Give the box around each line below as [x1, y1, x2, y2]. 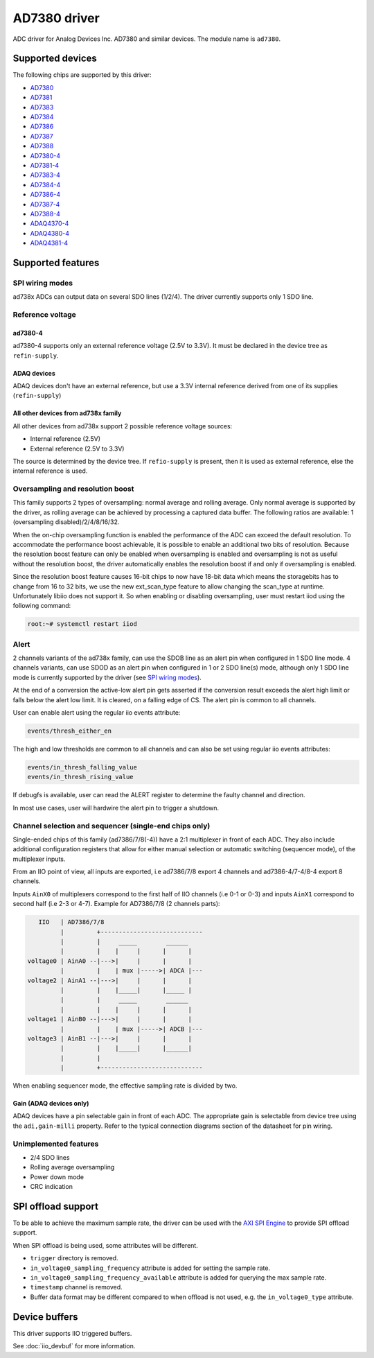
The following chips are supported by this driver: [12, 71, 152, 79]
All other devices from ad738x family [12, 409, 122, 417]
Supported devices [12, 53, 97, 64]
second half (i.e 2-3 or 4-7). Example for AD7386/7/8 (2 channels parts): [12, 900, 221, 908]
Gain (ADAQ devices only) [12, 1099, 89, 1108]
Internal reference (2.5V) [30, 435, 100, 443]
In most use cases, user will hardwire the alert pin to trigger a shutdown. [12, 803, 220, 812]
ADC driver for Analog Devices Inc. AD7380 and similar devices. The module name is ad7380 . [12, 35, 281, 43]
